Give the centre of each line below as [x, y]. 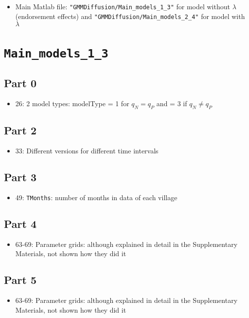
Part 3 [20, 177]
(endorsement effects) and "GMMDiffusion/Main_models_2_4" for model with [130, 16]
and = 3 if [172, 103]
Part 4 [20, 224]
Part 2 [20, 130]
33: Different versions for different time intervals [87, 151]
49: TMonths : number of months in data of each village [96, 197]
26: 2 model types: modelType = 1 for [72, 103]
